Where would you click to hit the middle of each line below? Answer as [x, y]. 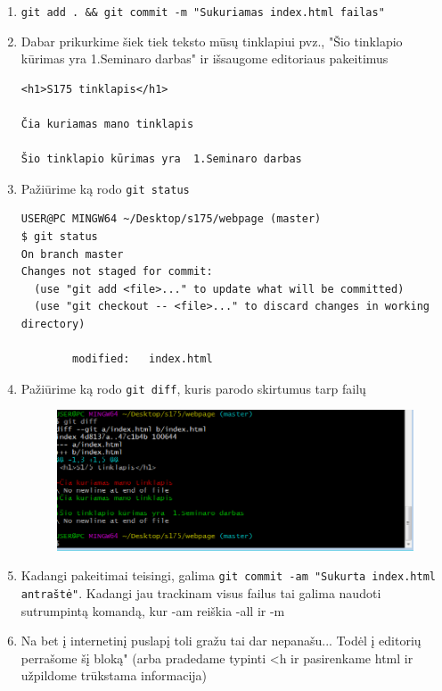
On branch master [72, 254]
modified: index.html [143, 359]
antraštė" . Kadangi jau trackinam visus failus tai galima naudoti [201, 592]
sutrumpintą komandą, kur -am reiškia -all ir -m [153, 610]
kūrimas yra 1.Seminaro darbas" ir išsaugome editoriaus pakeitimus [205, 58]
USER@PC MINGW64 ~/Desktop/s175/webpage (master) [171, 219]
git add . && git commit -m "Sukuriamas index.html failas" [203, 12]
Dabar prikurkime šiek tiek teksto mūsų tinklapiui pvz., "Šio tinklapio [212, 41]
